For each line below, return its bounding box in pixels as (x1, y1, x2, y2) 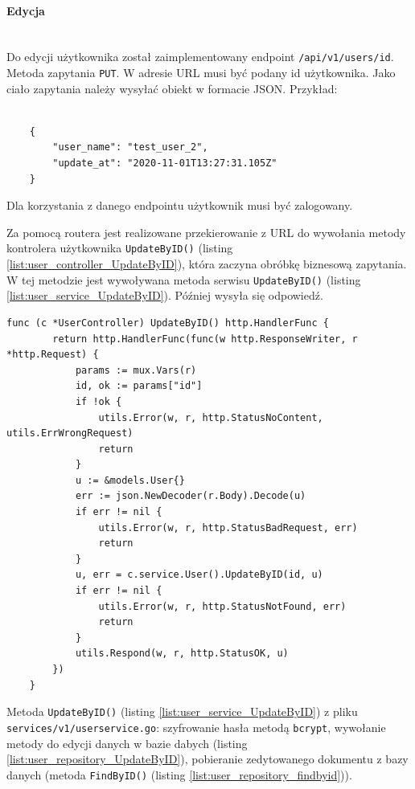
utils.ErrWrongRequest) (6, 427, 134, 439)
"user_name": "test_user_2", (52, 141, 208, 153)
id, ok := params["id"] (75, 380, 203, 392)
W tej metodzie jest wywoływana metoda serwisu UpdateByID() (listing (6, 271, 361, 288)
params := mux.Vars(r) (75, 364, 197, 376)
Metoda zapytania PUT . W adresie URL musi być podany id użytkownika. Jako (6, 64, 396, 81)
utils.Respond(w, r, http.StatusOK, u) (75, 648, 289, 660)
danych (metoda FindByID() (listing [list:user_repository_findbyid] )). (6, 766, 352, 783)
